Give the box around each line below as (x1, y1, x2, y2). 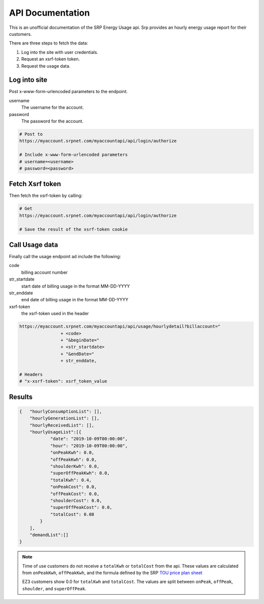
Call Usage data (9, 241, 58, 249)
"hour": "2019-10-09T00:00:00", (50, 443, 128, 448)
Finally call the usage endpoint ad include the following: (9, 254, 121, 260)
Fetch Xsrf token (9, 180, 61, 188)
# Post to (19, 131, 43, 137)
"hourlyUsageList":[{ (29, 429, 82, 435)
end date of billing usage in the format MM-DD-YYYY (21, 297, 129, 303)
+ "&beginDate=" (60, 337, 100, 343)
